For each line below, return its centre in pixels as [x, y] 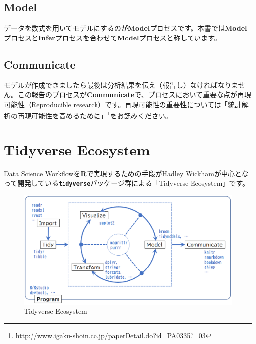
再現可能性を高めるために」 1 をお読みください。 [95, 115]
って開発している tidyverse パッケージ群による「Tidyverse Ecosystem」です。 [127, 183]
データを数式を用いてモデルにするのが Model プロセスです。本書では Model [126, 28]
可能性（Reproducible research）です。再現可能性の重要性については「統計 [123, 104]
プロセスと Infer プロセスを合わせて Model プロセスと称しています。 [112, 37]
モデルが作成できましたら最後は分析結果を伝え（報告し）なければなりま [121, 85]
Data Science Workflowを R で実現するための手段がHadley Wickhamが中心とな [126, 173]
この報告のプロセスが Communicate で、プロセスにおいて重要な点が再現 [134, 95]
